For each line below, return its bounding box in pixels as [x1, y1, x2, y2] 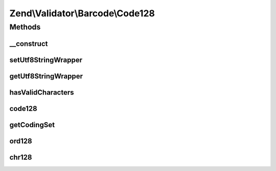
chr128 [9, 153, 32, 161]
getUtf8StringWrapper [9, 72, 83, 80]
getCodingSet [9, 120, 55, 129]
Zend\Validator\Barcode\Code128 [9, 8, 155, 19]
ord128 [9, 136, 33, 145]
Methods [9, 22, 41, 32]
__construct [9, 39, 48, 48]
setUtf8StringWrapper [9, 55, 83, 64]
